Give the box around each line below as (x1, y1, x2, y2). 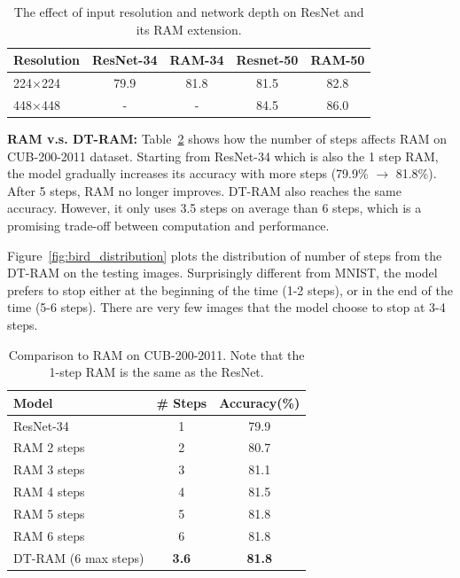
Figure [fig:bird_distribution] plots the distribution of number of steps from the (7, 246, 442, 264)
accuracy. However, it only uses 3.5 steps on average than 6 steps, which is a (7, 199, 422, 217)
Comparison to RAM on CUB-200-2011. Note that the (8, 345, 305, 363)
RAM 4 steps (13, 482, 85, 501)
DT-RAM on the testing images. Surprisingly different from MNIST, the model (7, 263, 438, 282)
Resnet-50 (236, 51, 299, 69)
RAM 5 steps (13, 504, 85, 522)
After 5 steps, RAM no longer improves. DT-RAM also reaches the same (7, 181, 402, 199)
